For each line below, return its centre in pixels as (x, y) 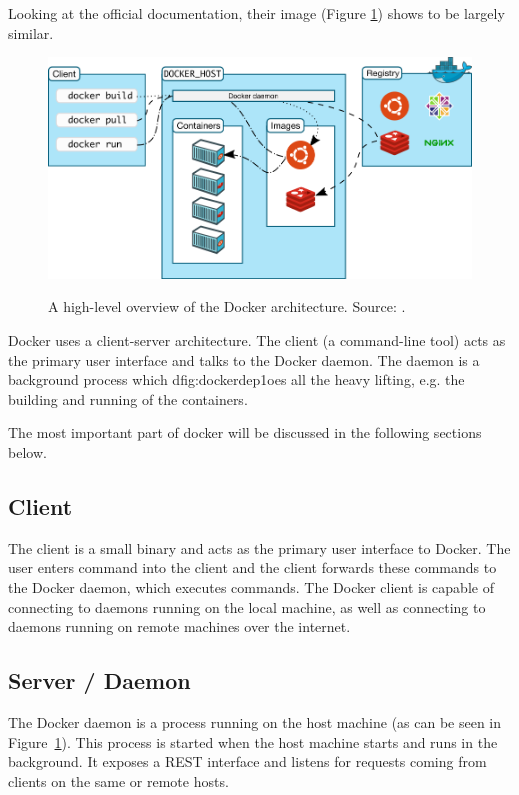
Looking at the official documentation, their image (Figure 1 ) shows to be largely (256, 13)
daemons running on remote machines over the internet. (179, 626)
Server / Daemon (99, 680)
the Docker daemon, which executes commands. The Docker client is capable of (251, 586)
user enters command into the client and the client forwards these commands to (252, 567)
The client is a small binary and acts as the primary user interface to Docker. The (259, 547)
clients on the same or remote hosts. (118, 780)
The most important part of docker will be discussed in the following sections (245, 432)
